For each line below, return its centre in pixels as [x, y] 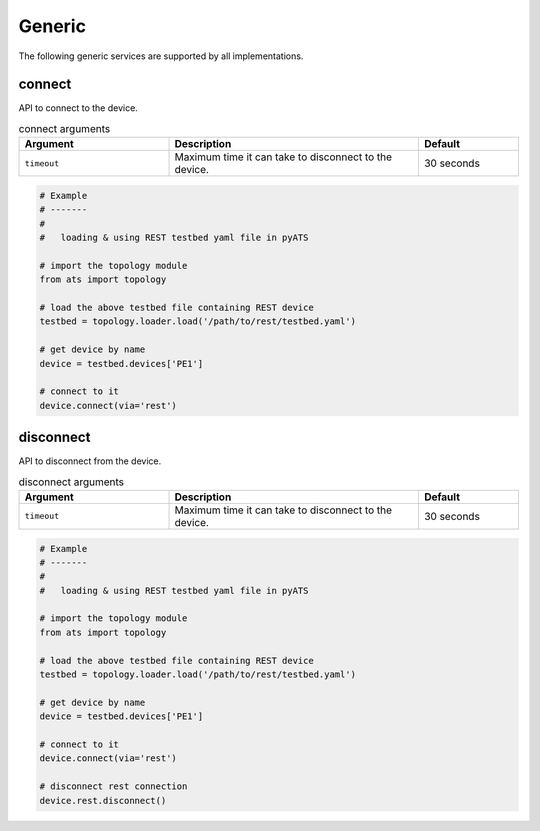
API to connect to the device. [78, 108]
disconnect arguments [71, 482]
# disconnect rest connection [113, 786]
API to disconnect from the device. [90, 461]
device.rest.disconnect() [103, 800]
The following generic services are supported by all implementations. [161, 56]
